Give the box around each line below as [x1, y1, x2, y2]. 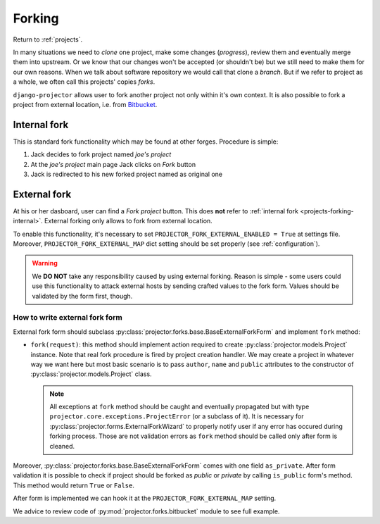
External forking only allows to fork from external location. [44, 217, 213, 225]
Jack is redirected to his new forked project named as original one [30, 170, 223, 178]
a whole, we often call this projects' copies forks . [13, 77, 156, 86]
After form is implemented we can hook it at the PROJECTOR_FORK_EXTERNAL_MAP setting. [13, 494, 277, 503]
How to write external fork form [13, 313, 122, 323]
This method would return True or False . [13, 481, 135, 489]
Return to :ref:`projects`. [13, 35, 83, 44]
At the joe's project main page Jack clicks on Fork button [30, 160, 196, 168]
